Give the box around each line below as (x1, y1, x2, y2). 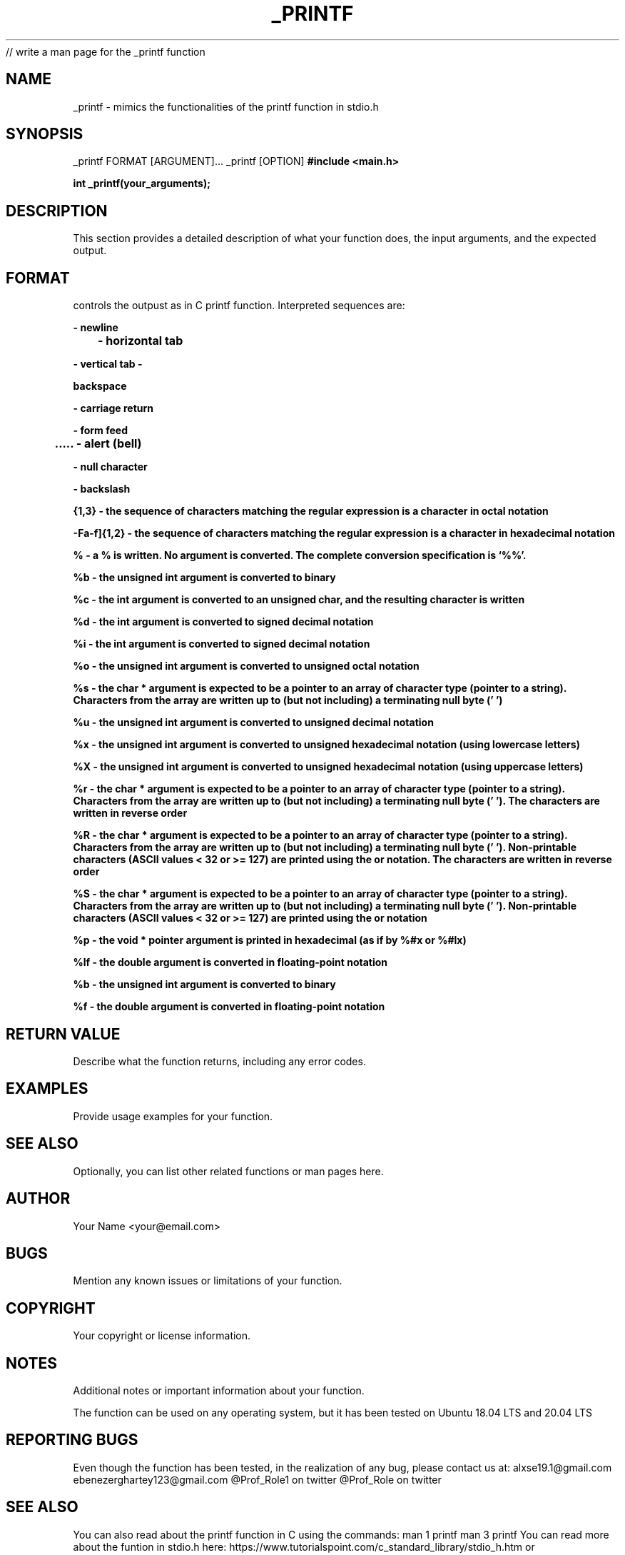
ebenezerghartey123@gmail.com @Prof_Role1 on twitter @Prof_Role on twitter (73, 1473, 442, 1486)
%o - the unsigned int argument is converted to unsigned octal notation (73, 660, 420, 673)
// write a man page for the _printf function (6, 45, 205, 58)
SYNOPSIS (6, 125, 83, 144)
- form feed (73, 424, 128, 437)
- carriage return (73, 402, 154, 415)
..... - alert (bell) (54, 436, 142, 451)
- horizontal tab (97, 333, 183, 348)
